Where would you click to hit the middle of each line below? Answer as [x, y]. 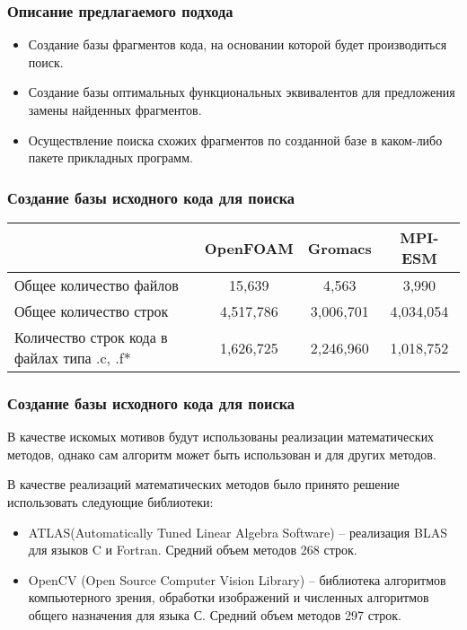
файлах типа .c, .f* [73, 358]
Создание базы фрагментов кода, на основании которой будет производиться [238, 44]
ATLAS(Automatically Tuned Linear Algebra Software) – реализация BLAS [238, 532]
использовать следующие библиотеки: [110, 502]
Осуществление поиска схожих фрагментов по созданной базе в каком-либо [235, 140]
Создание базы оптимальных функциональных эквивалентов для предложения [242, 92]
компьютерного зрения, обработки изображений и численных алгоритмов [229, 597]
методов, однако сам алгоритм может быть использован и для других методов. [222, 454]
